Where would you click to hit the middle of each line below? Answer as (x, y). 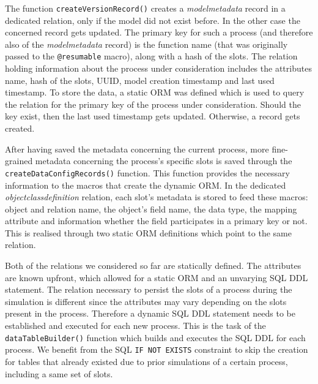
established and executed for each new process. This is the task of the (135, 326)
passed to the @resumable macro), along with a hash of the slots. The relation (151, 56)
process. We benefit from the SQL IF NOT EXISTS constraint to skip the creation (157, 349)
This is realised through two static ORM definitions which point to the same (148, 232)
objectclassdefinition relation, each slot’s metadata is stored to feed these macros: (157, 197)
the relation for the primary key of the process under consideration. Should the (153, 104)
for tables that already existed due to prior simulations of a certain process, (146, 361)
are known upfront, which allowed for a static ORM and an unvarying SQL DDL (157, 277)
